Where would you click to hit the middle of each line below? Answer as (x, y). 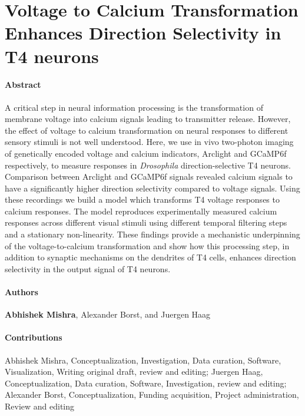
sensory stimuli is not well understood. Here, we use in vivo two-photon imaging (149, 142)
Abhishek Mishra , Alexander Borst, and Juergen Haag (108, 314)
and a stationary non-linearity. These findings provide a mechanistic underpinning (152, 234)
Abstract (23, 85)
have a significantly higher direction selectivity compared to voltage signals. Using (152, 188)
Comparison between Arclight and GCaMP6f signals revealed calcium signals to (149, 176)
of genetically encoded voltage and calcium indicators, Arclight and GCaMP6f (146, 153)
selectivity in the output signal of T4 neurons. (88, 268)
